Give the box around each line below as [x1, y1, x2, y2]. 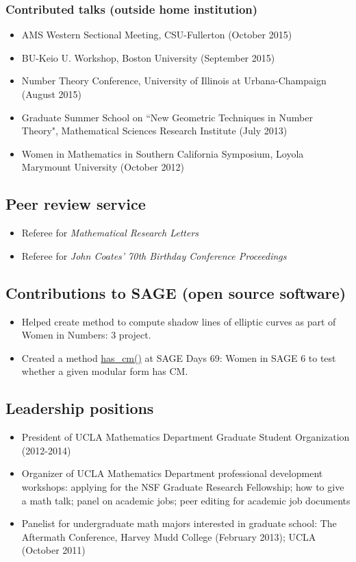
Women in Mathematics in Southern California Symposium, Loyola [21, 146, 304, 160]
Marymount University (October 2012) [21, 160, 184, 174]
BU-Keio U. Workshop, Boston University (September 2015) [21, 50, 275, 64]
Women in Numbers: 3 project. [21, 328, 151, 342]
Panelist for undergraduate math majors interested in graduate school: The [21, 516, 337, 530]
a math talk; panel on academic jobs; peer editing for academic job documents [21, 493, 351, 507]
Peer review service [5, 193, 146, 215]
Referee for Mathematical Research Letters [21, 225, 199, 240]
